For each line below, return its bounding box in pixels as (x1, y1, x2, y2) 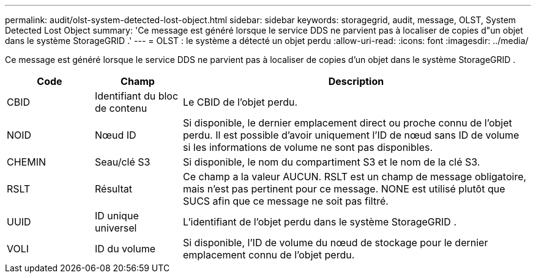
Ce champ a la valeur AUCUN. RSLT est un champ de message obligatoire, (182, 170, 527, 183)
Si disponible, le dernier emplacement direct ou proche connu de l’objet (182, 117, 512, 129)
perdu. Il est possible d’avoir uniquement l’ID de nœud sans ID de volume (182, 129, 519, 141)
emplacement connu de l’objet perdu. (182, 249, 355, 261)
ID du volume (94, 243, 156, 255)
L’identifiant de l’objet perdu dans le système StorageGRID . (182, 216, 457, 228)
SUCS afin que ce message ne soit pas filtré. (182, 195, 389, 207)
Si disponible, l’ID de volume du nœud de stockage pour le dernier (182, 236, 488, 249)
